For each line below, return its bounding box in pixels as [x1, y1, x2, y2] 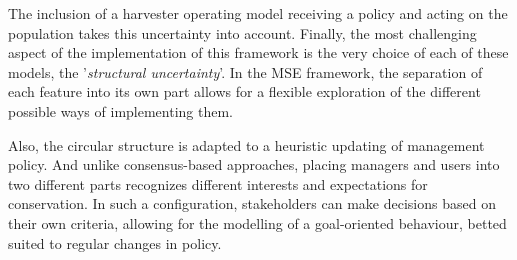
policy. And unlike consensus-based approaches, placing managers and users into [8, 154, 500, 175]
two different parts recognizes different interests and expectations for [8, 173, 428, 194]
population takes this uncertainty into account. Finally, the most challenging [8, 22, 477, 43]
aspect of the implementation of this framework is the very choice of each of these [8, 42, 509, 63]
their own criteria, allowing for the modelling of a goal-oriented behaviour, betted [8, 212, 507, 233]
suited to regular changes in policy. [8, 232, 222, 253]
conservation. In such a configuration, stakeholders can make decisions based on [8, 193, 496, 214]
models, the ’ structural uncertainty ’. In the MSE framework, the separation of [8, 61, 483, 82]
